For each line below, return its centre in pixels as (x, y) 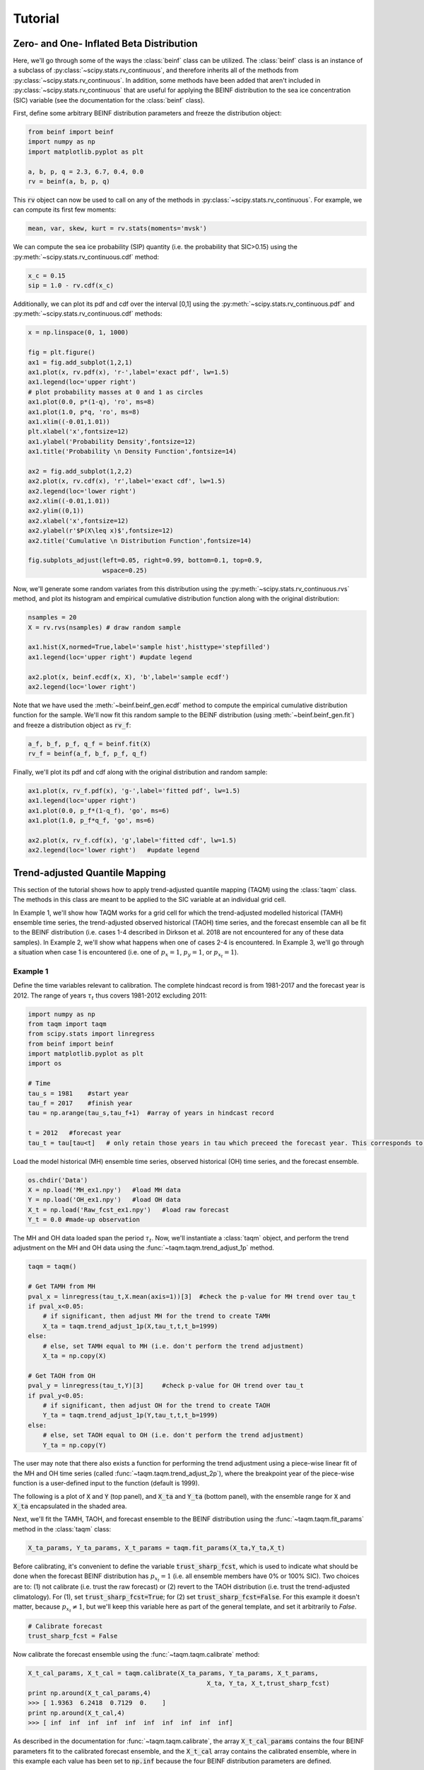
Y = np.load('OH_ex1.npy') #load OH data (105, 1200)
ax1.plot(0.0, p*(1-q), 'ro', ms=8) (92, 402)
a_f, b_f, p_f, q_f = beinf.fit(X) (89, 744)
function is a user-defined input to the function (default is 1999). (106, 1483)
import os (45, 1063)
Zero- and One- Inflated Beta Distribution (105, 44)
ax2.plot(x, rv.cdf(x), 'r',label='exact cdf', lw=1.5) (127, 481)
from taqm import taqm (67, 1024)
